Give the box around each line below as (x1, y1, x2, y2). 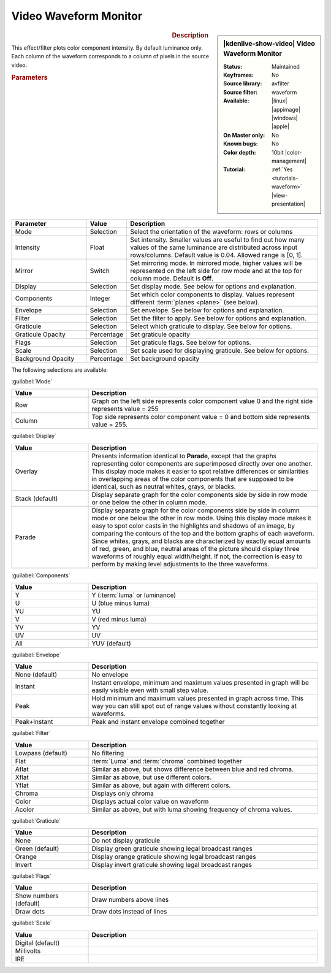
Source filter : (223, 88, 257, 96)
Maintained (272, 63, 300, 70)
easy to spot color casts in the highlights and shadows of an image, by (91, 521, 295, 530)
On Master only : (223, 131, 265, 139)
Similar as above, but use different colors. (91, 773, 212, 782)
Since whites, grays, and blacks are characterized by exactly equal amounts (91, 537, 311, 545)
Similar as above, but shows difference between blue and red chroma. (91, 764, 294, 773)
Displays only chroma (91, 789, 154, 798)
